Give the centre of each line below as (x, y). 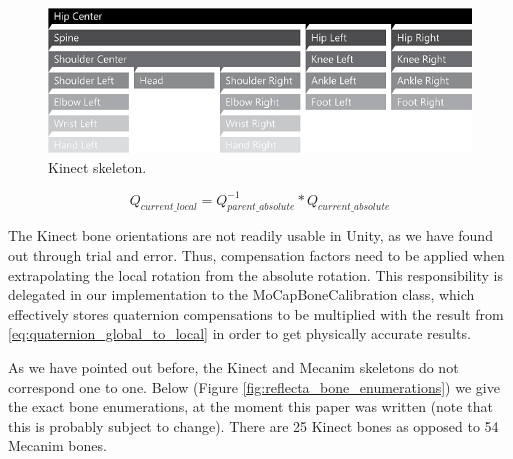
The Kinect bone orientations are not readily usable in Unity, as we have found (250, 235)
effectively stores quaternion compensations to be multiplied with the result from (256, 313)
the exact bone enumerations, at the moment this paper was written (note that (250, 406)
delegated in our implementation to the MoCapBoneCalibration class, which (241, 294)
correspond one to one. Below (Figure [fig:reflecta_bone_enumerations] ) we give (254, 386)
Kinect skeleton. (97, 166)
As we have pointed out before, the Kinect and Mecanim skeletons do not (233, 367)
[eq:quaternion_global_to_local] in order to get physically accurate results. (239, 333)
